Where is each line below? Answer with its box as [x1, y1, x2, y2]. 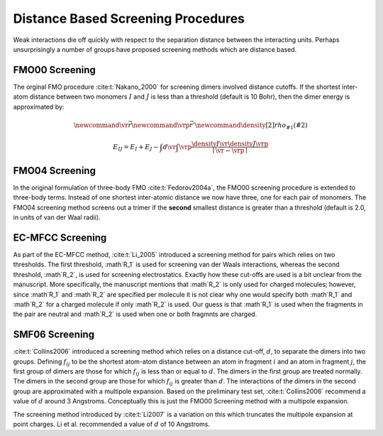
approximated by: [13, 102, 65, 111]
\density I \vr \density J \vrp [191, 140, 269, 148]
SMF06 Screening [13, 329, 95, 341]
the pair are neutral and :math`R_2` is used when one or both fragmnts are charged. [13, 310, 257, 319]
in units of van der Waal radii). [13, 213, 101, 222]
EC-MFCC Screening [13, 231, 107, 244]
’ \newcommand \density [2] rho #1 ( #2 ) [192, 121, 308, 131]
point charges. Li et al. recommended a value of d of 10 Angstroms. [13, 420, 211, 428]
